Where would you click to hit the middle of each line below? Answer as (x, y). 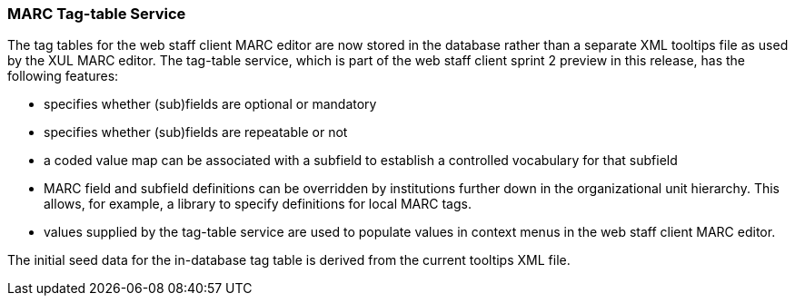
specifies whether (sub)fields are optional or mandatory (210, 104)
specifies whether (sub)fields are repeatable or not (196, 132)
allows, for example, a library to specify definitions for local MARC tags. (258, 204)
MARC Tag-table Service (97, 14)
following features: (63, 76)
